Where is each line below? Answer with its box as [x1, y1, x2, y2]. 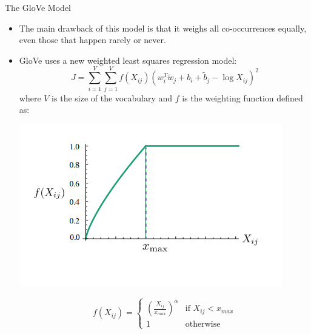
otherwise [185, 320, 221, 329]
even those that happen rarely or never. [19, 33, 166, 46]
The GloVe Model [5, 1, 71, 13]
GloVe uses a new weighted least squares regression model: [19, 53, 237, 66]
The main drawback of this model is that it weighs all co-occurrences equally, [19, 21, 307, 34]
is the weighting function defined [182, 91, 303, 104]
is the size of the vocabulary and [52, 91, 173, 104]
